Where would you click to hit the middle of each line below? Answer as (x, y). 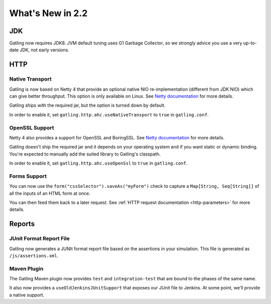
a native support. (27, 295)
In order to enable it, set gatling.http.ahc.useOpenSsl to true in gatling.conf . (98, 163)
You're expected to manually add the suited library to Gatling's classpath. (85, 154)
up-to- (250, 43)
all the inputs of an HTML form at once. (50, 193)
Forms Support (28, 176)
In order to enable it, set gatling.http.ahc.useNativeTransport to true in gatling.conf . (109, 115)
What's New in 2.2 (48, 13)
